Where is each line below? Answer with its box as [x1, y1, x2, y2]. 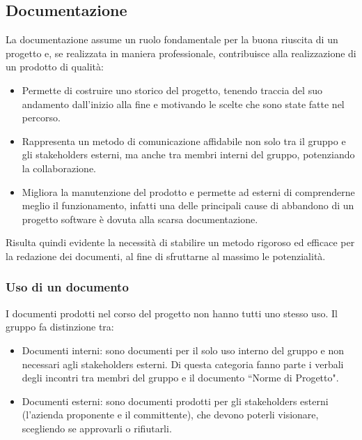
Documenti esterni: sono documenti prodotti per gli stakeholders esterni [22, 393, 329, 408]
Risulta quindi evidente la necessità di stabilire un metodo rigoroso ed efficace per [6, 235, 355, 250]
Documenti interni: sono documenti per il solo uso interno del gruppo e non [22, 342, 345, 357]
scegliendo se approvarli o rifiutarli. [22, 420, 172, 435]
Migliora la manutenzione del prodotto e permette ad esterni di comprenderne [22, 184, 355, 199]
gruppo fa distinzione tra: [6, 319, 114, 334]
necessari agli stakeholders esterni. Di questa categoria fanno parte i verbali [22, 356, 344, 371]
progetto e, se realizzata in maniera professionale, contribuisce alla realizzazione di [6, 45, 356, 60]
